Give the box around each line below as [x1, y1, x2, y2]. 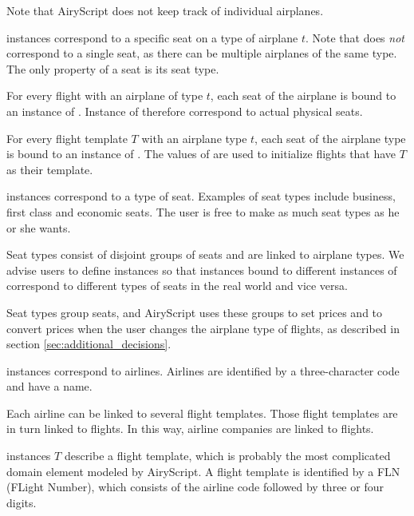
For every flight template [6, 129, 128, 146]
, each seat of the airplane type [254, 129, 406, 146]
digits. [6, 494, 37, 510]
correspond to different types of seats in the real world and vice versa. [6, 277, 348, 294]
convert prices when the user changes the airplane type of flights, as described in [6, 320, 400, 336]
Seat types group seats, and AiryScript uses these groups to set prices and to [6, 304, 383, 320]
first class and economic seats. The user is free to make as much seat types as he [6, 203, 400, 220]
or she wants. [6, 219, 71, 236]
